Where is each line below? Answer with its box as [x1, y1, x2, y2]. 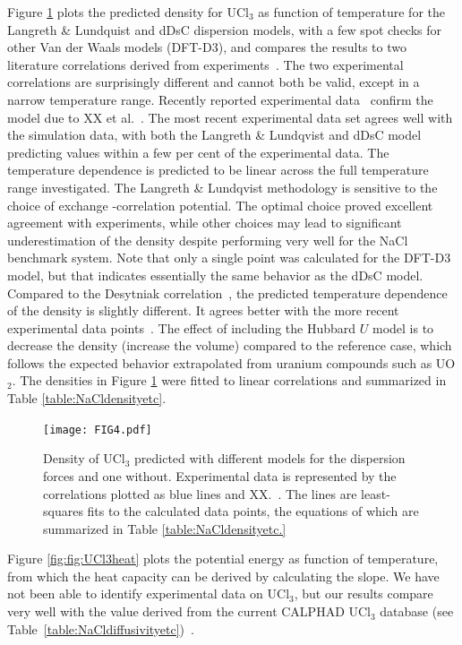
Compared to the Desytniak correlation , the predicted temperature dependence [7, 283, 448, 302]
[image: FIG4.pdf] [43, 423, 152, 436]
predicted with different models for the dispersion [134, 449, 406, 468]
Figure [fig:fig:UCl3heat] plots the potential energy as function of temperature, [7, 549, 439, 568]
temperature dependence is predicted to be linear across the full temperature [7, 160, 429, 179]
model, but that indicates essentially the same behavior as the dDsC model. [7, 265, 423, 284]
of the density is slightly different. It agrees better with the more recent [7, 301, 399, 320]
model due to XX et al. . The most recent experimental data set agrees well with [7, 107, 453, 126]
